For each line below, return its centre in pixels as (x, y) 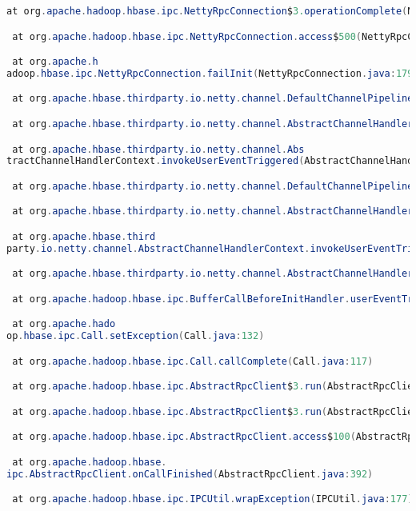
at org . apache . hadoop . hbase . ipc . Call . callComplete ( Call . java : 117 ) (193, 361)
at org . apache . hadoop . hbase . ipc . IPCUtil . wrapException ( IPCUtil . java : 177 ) (213, 499)
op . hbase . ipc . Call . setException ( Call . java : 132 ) (136, 336)
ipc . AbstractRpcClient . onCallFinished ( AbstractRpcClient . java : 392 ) (190, 474)
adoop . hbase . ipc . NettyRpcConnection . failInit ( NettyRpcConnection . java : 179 (210, 73)
